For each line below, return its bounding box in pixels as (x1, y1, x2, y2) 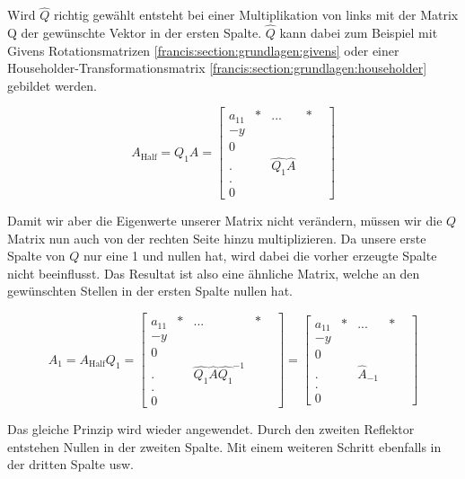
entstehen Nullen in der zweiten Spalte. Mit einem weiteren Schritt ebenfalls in (7, 437, 442, 456)
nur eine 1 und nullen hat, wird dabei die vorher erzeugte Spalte (83, 246, 437, 265)
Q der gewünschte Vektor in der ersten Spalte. (7, 23, 262, 42)
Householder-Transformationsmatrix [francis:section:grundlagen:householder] (7, 58, 427, 77)
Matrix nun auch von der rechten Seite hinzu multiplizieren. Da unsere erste (7, 228, 426, 247)
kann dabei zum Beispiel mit (279, 23, 438, 42)
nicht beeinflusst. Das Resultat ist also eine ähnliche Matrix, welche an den (7, 263, 420, 282)
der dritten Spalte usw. (7, 455, 134, 474)
